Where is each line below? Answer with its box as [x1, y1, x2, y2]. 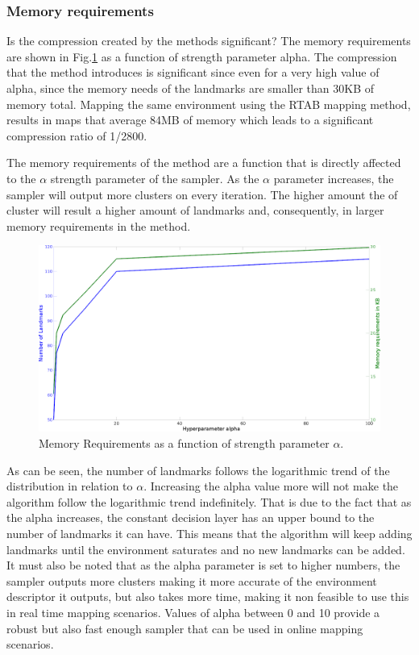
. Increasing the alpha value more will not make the [143, 478, 399, 494]
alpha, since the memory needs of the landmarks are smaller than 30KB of [6, 80, 375, 96]
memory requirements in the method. [6, 217, 191, 234]
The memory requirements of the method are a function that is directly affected [6, 154, 401, 171]
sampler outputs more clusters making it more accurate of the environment [6, 572, 377, 589]
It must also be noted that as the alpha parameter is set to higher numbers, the [6, 557, 400, 574]
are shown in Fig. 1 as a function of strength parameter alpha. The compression [6, 48, 397, 65]
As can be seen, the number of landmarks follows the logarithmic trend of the [6, 461, 390, 478]
